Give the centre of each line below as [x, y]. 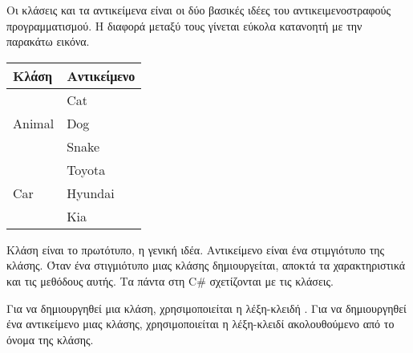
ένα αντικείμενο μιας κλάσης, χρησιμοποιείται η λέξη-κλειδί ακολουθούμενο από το [200, 324]
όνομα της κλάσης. [50, 339]
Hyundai [91, 193]
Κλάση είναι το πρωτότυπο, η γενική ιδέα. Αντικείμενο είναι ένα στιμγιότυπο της [196, 249]
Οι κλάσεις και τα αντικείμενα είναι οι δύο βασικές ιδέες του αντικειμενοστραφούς [199, 10]
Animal [34, 123]
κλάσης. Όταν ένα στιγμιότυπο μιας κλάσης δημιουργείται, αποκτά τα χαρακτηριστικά [206, 265]
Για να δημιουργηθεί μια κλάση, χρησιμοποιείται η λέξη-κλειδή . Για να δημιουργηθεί [206, 308]
